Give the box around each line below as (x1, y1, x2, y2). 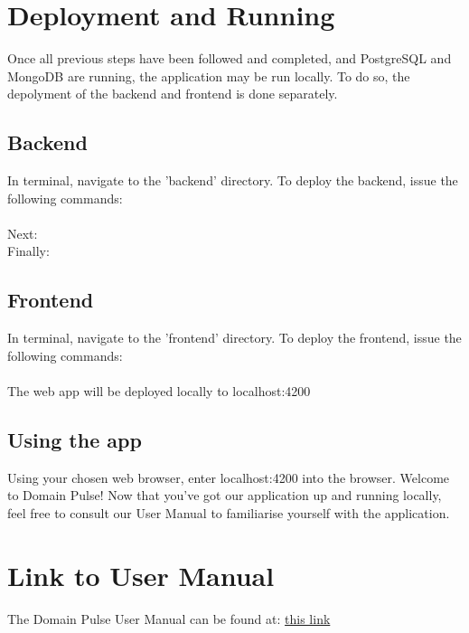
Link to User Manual (7, 556, 275, 593)
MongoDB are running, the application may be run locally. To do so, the (7, 66, 410, 85)
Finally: (7, 241, 50, 260)
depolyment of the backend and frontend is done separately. (7, 84, 338, 103)
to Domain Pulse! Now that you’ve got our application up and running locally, (7, 486, 442, 505)
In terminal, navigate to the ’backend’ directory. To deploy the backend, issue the (7, 171, 458, 190)
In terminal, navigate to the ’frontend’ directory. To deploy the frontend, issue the (7, 328, 462, 347)
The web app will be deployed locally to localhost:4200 (7, 382, 311, 401)
